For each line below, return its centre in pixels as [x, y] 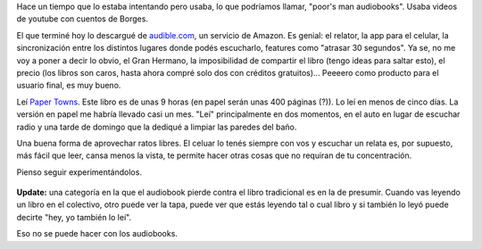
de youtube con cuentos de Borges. [83, 19]
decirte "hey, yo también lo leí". [74, 217]
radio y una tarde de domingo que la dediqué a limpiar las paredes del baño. [157, 127]
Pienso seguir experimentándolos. [79, 172]
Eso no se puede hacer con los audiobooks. [97, 234]
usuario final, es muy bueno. [69, 86]
